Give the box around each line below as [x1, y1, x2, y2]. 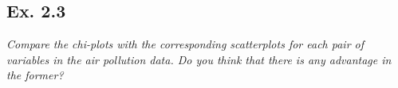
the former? [6, 67, 64, 83]
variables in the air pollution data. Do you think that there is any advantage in [6, 51, 392, 67]
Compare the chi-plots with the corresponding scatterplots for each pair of [6, 36, 364, 52]
